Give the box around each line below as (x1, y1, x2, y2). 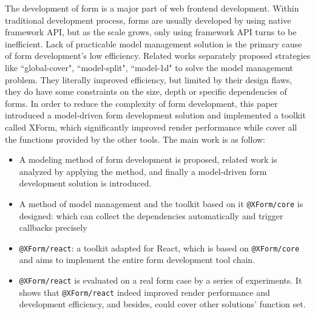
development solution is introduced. (19, 177, 152, 189)
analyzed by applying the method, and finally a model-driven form (19, 165, 267, 177)
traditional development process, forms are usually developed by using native (5, 13, 291, 26)
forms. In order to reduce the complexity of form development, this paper (5, 97, 278, 109)
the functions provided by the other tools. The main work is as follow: (5, 132, 265, 145)
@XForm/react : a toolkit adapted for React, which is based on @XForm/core (19, 241, 300, 254)
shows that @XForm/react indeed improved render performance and (19, 285, 270, 298)
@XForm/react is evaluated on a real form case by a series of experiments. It (19, 274, 302, 286)
